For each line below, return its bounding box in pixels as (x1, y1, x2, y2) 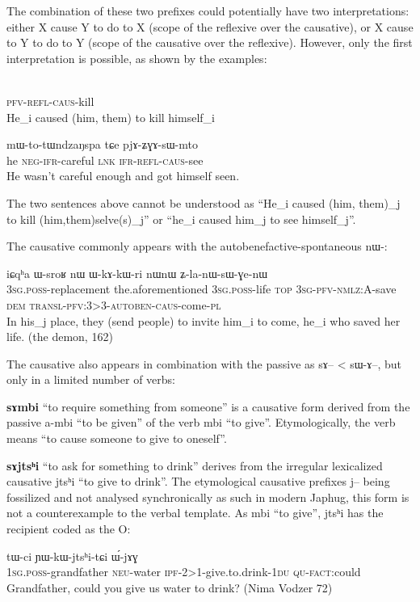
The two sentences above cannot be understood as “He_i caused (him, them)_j (6, 194, 401, 211)
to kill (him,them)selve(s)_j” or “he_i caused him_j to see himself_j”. (6, 210, 356, 227)
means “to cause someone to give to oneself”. (6, 430, 227, 447)
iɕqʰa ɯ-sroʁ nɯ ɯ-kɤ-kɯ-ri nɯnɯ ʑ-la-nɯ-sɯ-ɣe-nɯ (6, 264, 268, 281)
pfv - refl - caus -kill (6, 92, 94, 109)
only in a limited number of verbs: (6, 371, 176, 388)
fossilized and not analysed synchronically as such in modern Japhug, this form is (6, 488, 409, 505)
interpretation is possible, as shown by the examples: (6, 49, 267, 66)
